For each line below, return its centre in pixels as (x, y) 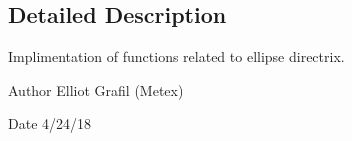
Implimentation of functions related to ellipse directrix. (176, 56)
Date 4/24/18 (50, 123)
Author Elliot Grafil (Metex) (96, 89)
